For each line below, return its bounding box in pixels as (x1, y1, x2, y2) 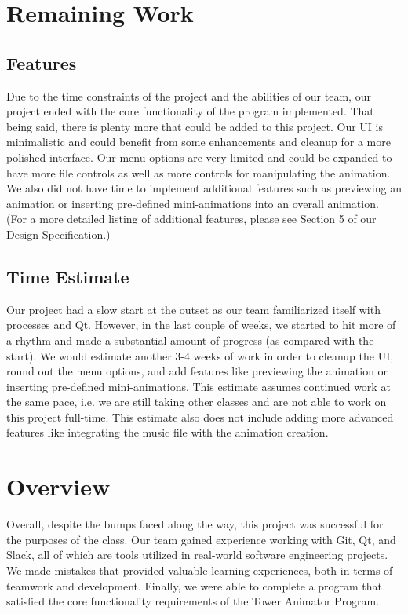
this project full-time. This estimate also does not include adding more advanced (6, 408, 394, 425)
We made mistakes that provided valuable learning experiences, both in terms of (6, 561, 393, 578)
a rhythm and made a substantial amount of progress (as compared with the (6, 331, 374, 348)
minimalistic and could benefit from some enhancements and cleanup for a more (6, 133, 391, 150)
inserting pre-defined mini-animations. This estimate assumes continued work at (6, 378, 391, 394)
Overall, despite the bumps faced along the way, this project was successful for (6, 516, 384, 532)
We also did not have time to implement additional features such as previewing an (6, 180, 402, 196)
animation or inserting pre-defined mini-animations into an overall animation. (6, 195, 379, 211)
